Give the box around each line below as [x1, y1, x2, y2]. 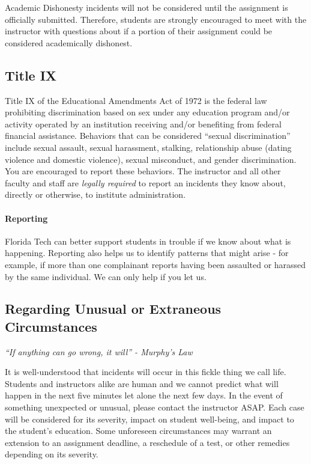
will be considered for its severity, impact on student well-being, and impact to [5, 412, 294, 425]
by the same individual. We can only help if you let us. [5, 270, 207, 282]
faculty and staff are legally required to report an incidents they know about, [5, 176, 286, 189]
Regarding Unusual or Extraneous [5, 299, 222, 318]
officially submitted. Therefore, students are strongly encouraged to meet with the [5, 13, 307, 25]
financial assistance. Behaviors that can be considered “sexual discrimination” [5, 129, 291, 142]
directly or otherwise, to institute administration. [5, 188, 186, 201]
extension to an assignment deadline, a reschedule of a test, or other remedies [5, 436, 290, 448]
